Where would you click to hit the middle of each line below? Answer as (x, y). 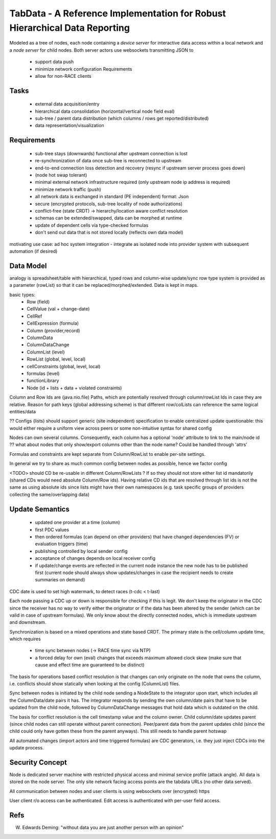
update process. (27, 748)
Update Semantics (40, 509)
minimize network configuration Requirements (84, 69)
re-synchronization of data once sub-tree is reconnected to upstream (108, 161)
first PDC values (52, 530)
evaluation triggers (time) (62, 544)
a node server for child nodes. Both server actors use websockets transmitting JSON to (101, 50)
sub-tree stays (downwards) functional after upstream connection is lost (111, 153)
